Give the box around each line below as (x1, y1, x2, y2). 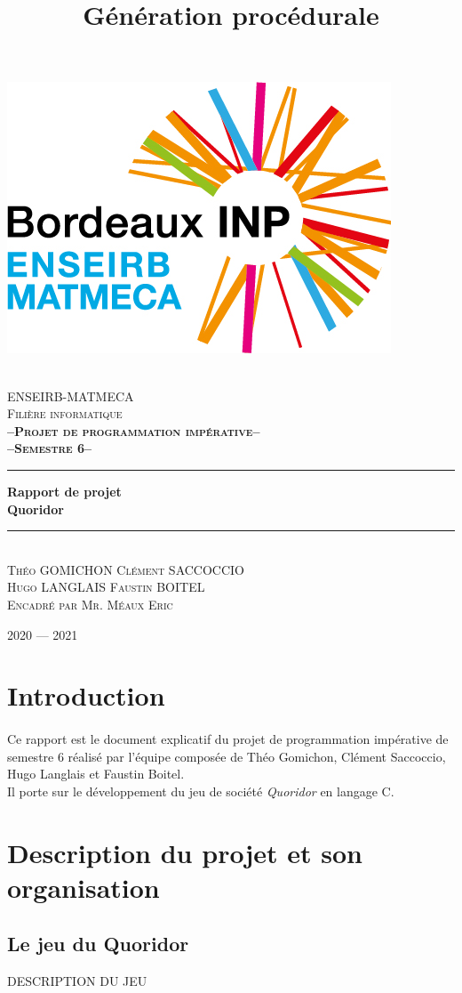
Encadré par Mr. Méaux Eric (7, 594, 173, 613)
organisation (7, 868, 160, 905)
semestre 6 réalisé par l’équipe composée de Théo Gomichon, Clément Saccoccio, (7, 747, 446, 765)
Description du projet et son (7, 834, 362, 870)
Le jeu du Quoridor (7, 930, 189, 957)
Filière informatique (7, 404, 123, 423)
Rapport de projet (7, 481, 122, 500)
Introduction (7, 677, 165, 714)
